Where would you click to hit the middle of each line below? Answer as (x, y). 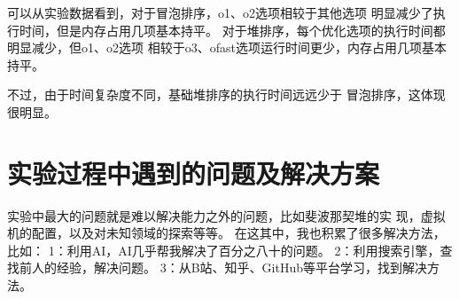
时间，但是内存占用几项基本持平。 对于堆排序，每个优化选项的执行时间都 (232, 30)
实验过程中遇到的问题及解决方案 (194, 173)
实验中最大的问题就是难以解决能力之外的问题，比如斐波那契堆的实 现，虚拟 (226, 215)
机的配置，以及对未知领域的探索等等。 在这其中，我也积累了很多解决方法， (226, 233)
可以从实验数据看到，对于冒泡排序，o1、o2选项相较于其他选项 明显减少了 (220, 12)
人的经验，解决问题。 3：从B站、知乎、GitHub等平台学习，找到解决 (229, 268)
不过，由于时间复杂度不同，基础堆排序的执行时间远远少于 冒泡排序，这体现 (226, 94)
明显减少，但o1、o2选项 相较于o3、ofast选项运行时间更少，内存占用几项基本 (227, 47)
